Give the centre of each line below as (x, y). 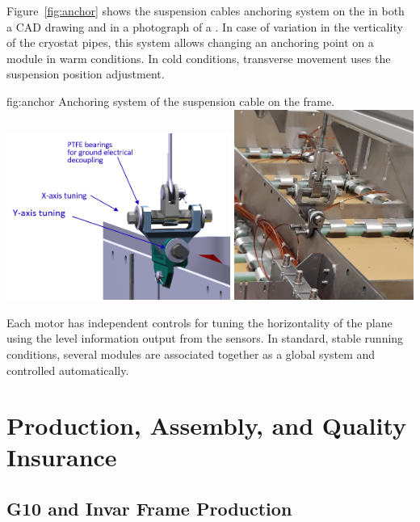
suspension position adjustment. (86, 74)
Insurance (62, 457)
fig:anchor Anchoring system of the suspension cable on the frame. (171, 101)
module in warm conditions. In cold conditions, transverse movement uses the (199, 58)
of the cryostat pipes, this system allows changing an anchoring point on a (190, 42)
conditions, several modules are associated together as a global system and (191, 354)
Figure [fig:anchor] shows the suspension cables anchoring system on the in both (206, 11)
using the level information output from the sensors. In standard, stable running (205, 338)
